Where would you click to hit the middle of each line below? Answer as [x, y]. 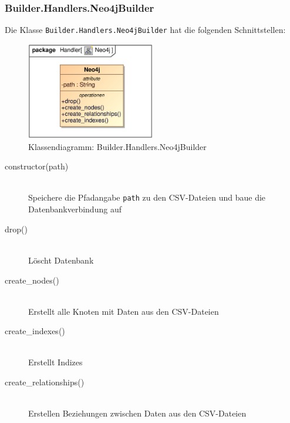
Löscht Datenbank [61, 260]
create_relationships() [45, 382]
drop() [16, 229]
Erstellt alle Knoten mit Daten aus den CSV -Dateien [124, 311]
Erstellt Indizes [55, 362]
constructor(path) [37, 166]
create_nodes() [32, 280]
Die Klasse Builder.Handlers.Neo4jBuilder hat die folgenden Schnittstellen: [145, 30]
